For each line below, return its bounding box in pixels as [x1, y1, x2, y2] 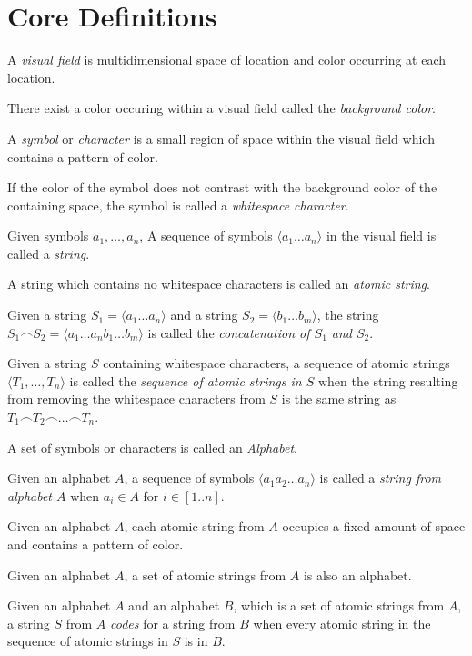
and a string [170, 305, 238, 324]
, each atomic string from [124, 517, 265, 536]
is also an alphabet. [303, 565, 412, 584]
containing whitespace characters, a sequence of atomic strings [103, 354, 450, 373]
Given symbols [7, 226, 89, 245]
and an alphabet [128, 596, 220, 615]
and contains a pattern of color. [7, 535, 184, 553]
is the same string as [281, 389, 397, 408]
